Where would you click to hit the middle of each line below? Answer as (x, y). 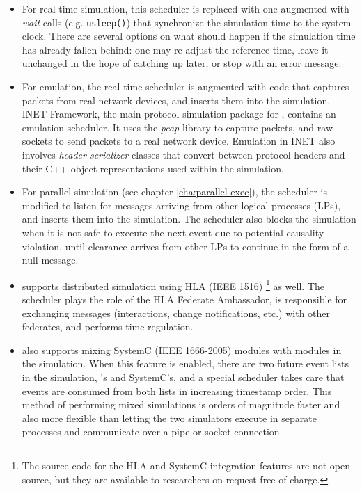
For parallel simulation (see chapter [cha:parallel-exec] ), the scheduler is (174, 192)
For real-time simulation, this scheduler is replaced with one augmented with (186, 8)
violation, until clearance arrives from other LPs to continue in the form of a (185, 246)
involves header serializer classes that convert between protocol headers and (183, 154)
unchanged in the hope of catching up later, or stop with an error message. (182, 63)
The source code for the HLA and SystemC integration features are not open (186, 465)
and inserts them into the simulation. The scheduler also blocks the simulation (189, 219)
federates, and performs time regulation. (108, 327)
